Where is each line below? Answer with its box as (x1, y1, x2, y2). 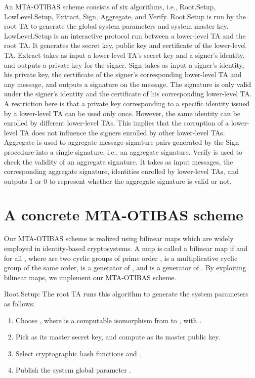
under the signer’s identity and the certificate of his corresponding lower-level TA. (4, 88, 252, 99)
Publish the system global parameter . (15, 365, 131, 375)
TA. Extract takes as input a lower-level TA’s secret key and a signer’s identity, (4, 49, 245, 60)
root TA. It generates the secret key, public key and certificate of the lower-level (4, 40, 246, 50)
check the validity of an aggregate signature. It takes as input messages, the (4, 156, 233, 167)
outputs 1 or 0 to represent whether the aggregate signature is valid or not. (4, 175, 232, 186)
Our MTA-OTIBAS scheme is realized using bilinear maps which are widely (4, 233, 234, 244)
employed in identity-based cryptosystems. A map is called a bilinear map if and (4, 243, 248, 253)
